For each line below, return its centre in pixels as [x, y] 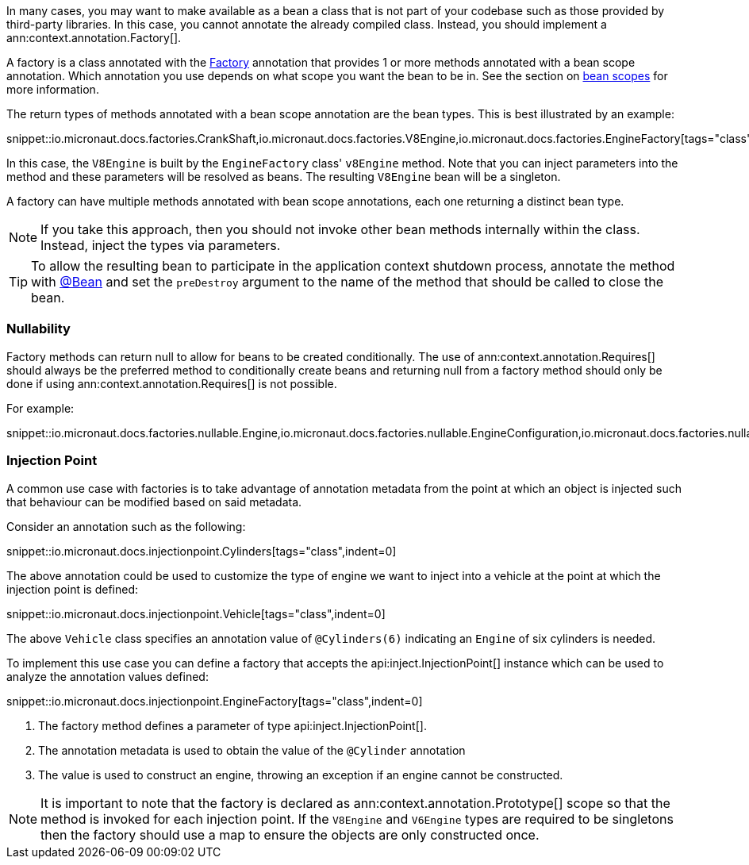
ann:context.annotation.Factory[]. [94, 38]
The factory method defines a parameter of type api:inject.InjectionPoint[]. [232, 725]
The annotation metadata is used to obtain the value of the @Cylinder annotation [252, 750]
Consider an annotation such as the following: [126, 526]
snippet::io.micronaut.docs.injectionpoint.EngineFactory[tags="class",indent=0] [215, 701]
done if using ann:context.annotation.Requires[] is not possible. [172, 383]
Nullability [38, 329]
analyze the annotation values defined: [108, 676]
